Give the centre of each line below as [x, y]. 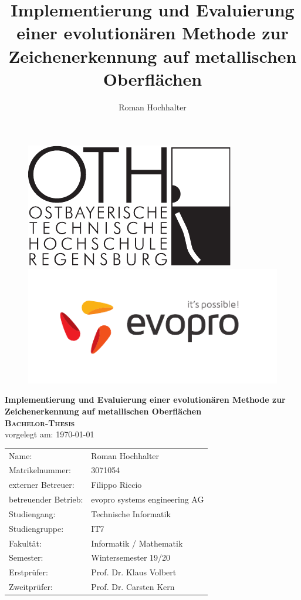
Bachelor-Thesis [40, 422]
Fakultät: [25, 543]
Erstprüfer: [28, 572]
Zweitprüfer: [31, 587]
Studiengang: [32, 513]
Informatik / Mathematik [137, 543]
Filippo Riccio [116, 485]
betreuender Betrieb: [46, 499]
